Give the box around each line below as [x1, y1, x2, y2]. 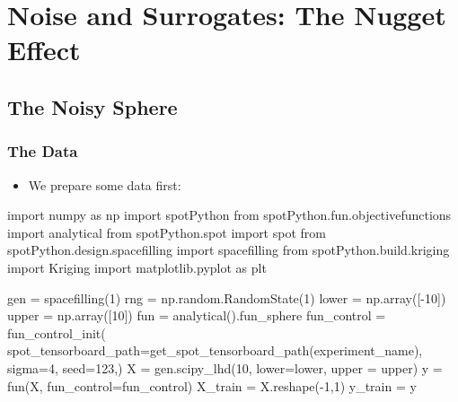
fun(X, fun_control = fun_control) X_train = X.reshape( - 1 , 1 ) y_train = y [7, 376, 417, 395]
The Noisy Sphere [7, 92, 178, 120]
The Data [7, 140, 78, 162]
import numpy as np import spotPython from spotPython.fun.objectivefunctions [7, 205, 452, 224]
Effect [7, 31, 81, 68]
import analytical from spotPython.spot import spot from [7, 223, 326, 241]
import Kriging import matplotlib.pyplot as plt [7, 258, 267, 276]
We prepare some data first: [28, 175, 181, 194]
